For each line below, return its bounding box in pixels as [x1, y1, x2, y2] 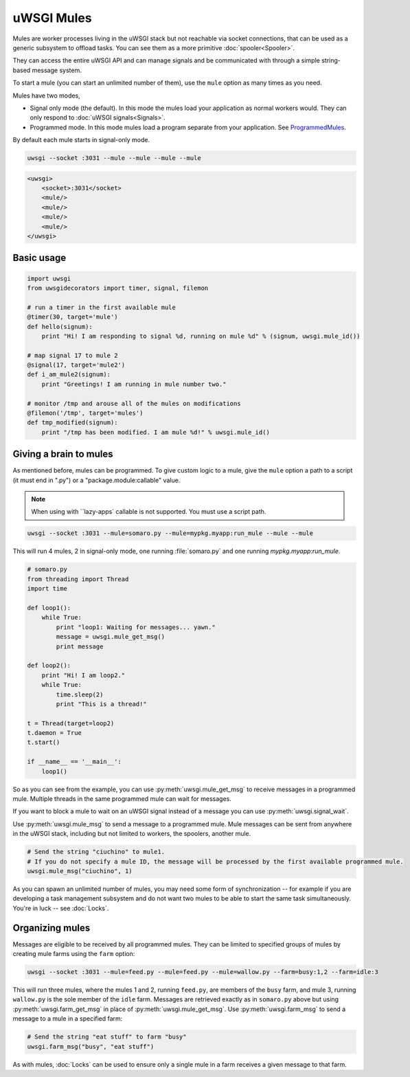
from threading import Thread [27, 575, 129, 583]
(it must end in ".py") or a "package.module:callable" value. [12, 476, 181, 484]
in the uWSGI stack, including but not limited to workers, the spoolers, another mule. [12, 830, 251, 838]
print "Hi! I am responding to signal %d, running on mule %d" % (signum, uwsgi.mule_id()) [41, 332, 361, 340]
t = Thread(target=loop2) [27, 719, 115, 727]
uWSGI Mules [12, 10, 92, 25]
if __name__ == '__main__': [27, 758, 122, 766]
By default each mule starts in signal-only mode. [12, 136, 150, 144]
